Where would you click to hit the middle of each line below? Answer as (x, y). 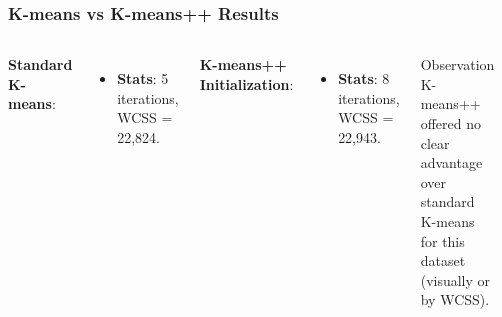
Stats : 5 (143, 78)
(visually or (455, 279)
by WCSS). (455, 299)
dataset (443, 260)
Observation (457, 64)
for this (442, 240)
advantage (451, 162)
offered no (451, 123)
